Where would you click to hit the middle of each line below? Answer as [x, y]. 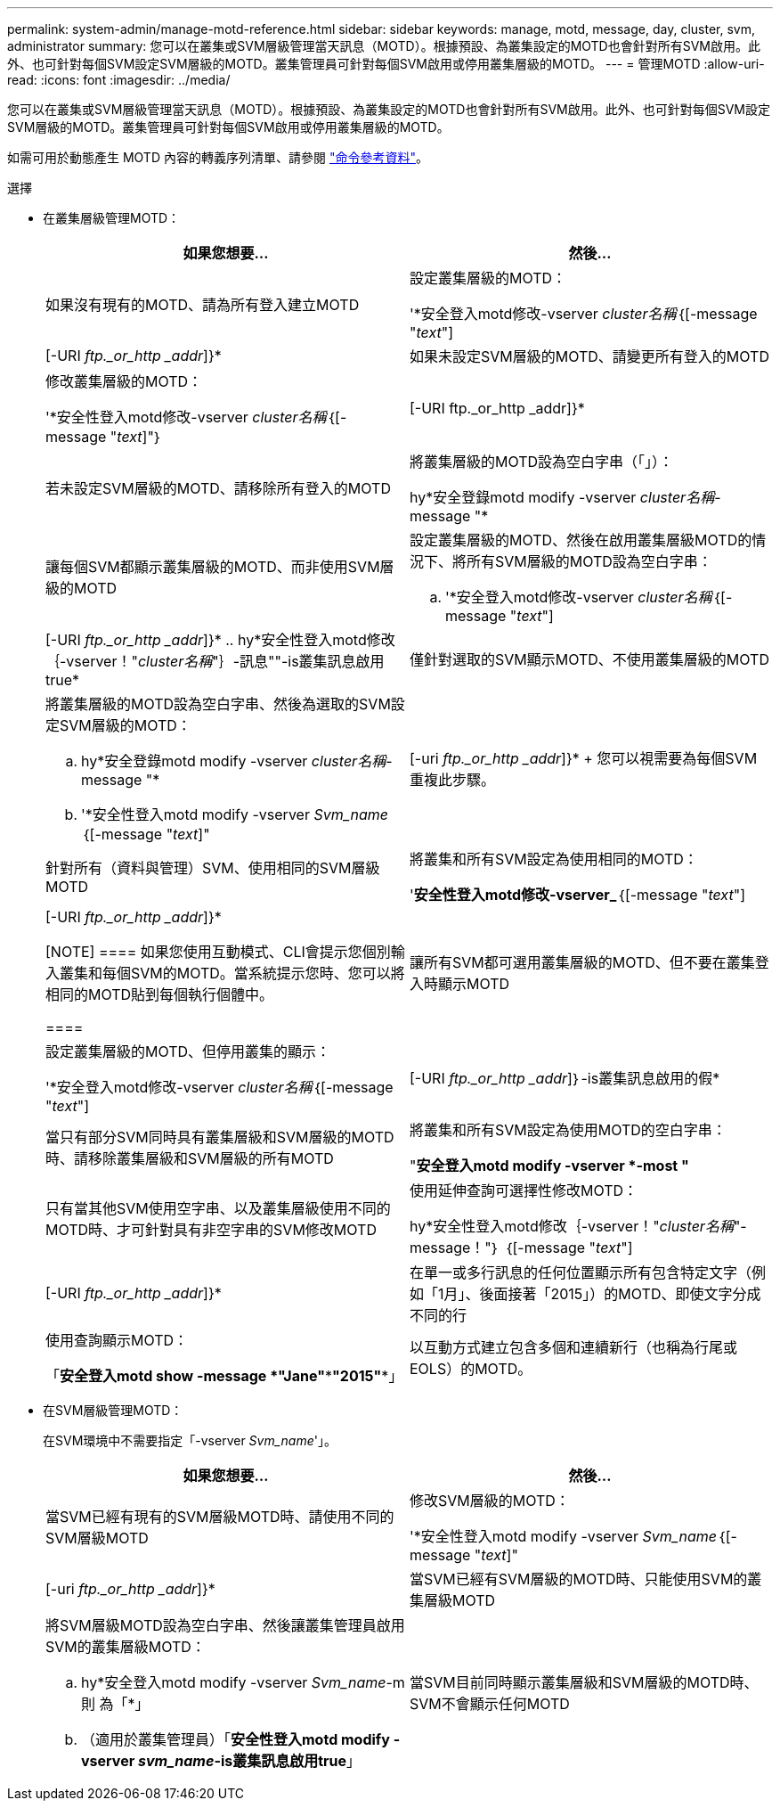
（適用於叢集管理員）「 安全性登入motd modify [236, 1739]
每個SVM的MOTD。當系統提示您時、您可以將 [254, 973]
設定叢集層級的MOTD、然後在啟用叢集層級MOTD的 [581, 540]
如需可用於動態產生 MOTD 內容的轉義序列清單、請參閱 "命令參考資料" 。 [218, 157]
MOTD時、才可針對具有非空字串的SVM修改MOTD [211, 1230]
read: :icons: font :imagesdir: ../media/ [119, 80]
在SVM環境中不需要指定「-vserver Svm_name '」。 [190, 1440]
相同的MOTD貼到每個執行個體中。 [160, 994]
